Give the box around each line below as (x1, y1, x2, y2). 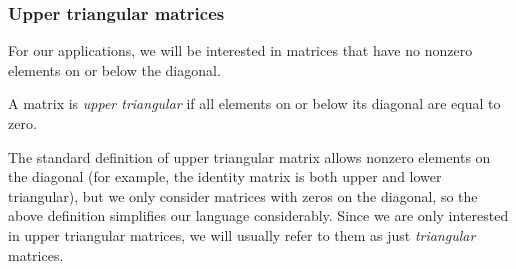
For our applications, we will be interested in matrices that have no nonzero (8, 40, 473, 61)
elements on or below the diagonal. (8, 59, 221, 80)
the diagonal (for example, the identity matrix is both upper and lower (8, 166, 442, 187)
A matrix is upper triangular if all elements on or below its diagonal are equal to (8, 93, 501, 114)
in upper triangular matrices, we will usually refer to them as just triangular (8, 224, 476, 245)
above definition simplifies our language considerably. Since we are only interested (8, 205, 509, 226)
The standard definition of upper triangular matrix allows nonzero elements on (8, 146, 491, 167)
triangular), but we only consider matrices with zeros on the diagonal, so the (8, 185, 478, 206)
